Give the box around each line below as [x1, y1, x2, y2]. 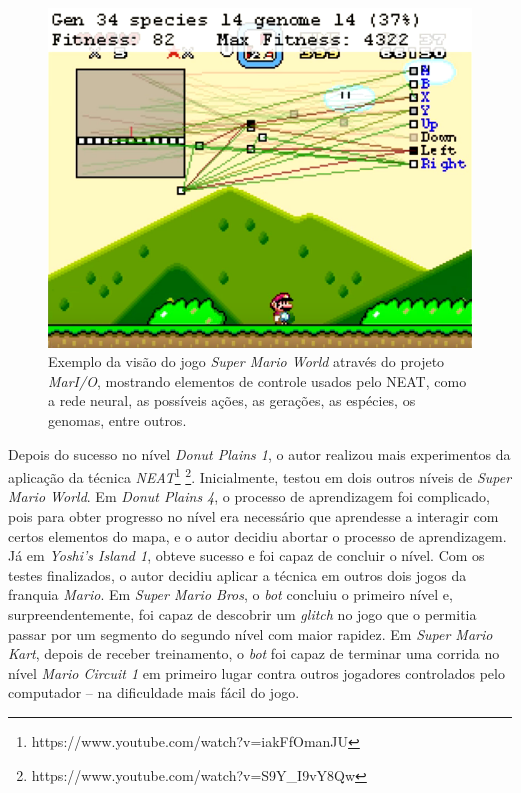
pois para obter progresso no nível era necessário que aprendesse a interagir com [8, 506, 499, 527]
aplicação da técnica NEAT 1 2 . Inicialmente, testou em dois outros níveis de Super [8, 464, 512, 487]
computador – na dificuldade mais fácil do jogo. [8, 682, 300, 703]
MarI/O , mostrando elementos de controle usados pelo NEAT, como [48, 370, 467, 391]
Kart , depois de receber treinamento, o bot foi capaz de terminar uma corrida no [8, 643, 500, 664]
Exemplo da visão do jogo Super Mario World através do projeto [48, 351, 445, 372]
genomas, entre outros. [48, 410, 187, 431]
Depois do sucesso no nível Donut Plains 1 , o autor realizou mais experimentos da [8, 443, 511, 464]
